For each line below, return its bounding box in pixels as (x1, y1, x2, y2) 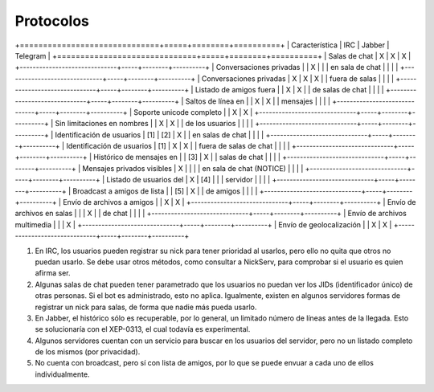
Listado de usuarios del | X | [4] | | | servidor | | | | (105, 175, 271, 185)
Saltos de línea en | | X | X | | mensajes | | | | (185, 96, 331, 106)
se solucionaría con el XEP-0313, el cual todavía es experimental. (35, 325, 251, 334)
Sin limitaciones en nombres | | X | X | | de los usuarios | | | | (55, 119, 253, 129)
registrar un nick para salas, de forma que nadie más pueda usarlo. (35, 302, 257, 312)
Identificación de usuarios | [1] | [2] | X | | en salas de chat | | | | (55, 129, 264, 140)
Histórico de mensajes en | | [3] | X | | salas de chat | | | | (93, 153, 281, 162)
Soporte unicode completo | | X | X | (133, 107, 253, 116)
